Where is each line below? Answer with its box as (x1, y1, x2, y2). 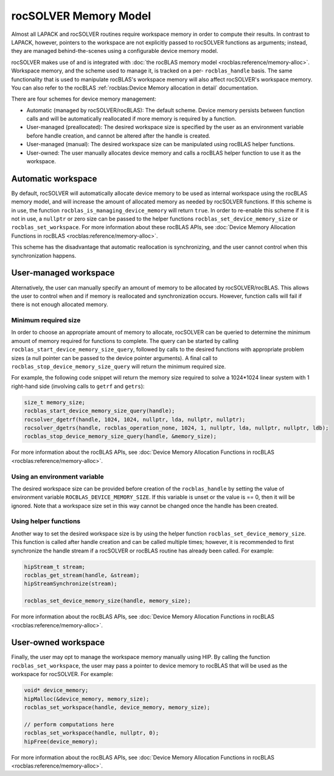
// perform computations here (24, 721, 114, 728)
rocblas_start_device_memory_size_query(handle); (24, 407, 175, 414)
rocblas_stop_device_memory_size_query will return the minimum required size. (11, 363, 226, 370)
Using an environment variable (11, 472, 104, 481)
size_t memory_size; (24, 399, 85, 406)
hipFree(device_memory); (24, 738, 99, 745)
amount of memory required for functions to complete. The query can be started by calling (11, 337, 239, 344)
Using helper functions (11, 517, 81, 526)
